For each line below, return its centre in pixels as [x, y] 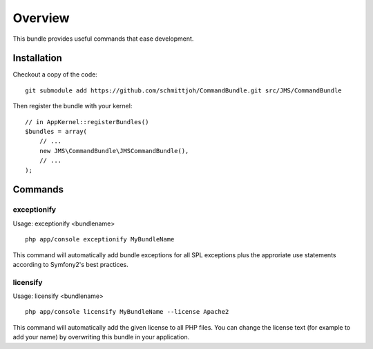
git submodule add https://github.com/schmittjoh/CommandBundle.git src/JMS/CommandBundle [183, 90]
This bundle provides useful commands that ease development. [103, 39]
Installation [37, 58]
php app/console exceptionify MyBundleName [100, 239]
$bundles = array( [56, 132]
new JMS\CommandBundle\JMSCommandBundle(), [114, 151]
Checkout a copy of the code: [55, 74]
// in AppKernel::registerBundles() [87, 122]
